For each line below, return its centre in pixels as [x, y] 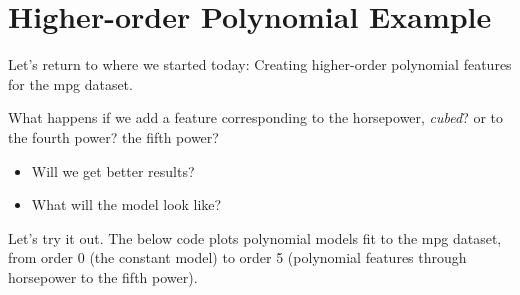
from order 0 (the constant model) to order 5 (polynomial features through [237, 257]
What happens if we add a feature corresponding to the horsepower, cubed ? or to [256, 117]
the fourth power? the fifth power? [113, 136]
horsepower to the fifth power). [103, 276]
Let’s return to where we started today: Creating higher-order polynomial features [260, 64]
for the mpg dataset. [70, 83]
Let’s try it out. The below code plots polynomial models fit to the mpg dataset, [255, 237]
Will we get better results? [113, 170]
